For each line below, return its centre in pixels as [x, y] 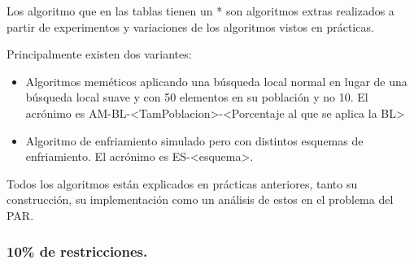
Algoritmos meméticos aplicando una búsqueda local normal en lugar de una [216, 81]
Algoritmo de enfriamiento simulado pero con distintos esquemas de [194, 140]
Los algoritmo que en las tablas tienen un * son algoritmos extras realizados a [200, 11]
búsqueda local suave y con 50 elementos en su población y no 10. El [197, 97]
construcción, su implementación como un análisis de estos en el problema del [200, 199]
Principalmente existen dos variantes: [99, 54]
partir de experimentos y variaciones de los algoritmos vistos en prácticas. [190, 26]
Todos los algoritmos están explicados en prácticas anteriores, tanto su [182, 183]
